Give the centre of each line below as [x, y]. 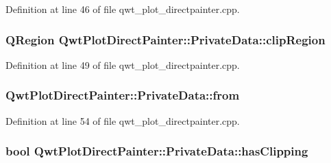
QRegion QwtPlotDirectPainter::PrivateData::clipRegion [165, 39]
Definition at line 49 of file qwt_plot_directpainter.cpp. [123, 64]
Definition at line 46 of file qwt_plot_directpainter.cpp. [123, 9]
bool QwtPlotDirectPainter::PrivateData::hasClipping [157, 151]
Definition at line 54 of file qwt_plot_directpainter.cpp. [123, 120]
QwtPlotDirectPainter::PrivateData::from [123, 95]
